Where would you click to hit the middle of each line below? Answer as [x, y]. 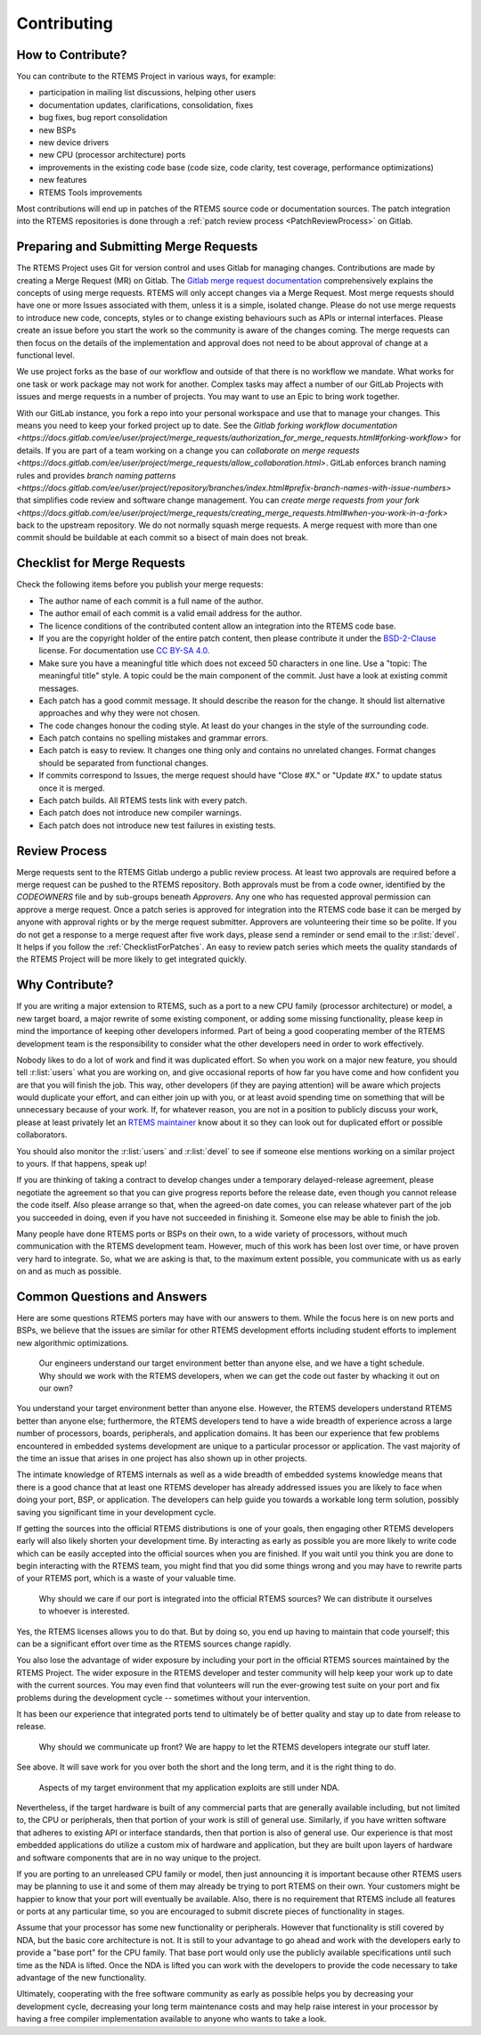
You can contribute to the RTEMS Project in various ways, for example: [146, 77]
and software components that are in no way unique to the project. [139, 1858]
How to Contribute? [72, 55]
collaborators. [42, 1135]
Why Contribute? [65, 985]
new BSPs [57, 130]
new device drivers [74, 143]
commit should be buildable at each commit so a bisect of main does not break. [163, 537]
